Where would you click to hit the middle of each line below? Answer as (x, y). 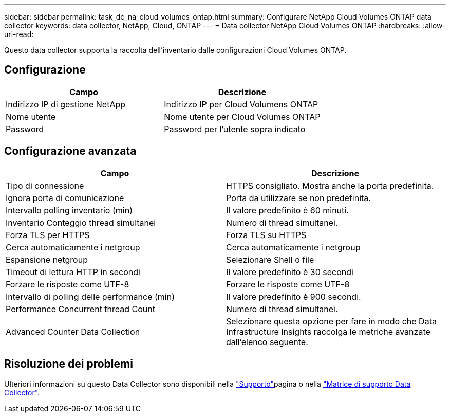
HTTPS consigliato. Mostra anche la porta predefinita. (330, 185)
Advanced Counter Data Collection (73, 331)
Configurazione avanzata (70, 151)
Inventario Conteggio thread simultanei (81, 222)
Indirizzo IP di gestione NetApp (66, 104)
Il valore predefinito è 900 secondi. (294, 296)
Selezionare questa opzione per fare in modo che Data (331, 321)
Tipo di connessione (45, 185)
